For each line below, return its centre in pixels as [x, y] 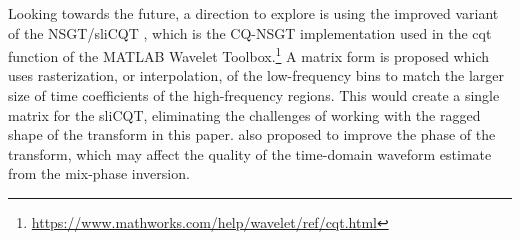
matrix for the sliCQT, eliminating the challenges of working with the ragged [244, 114]
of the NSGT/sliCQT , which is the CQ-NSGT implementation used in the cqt [250, 32]
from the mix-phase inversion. [99, 173]
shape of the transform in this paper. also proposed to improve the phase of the [252, 134]
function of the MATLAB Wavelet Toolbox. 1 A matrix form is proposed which [248, 54]
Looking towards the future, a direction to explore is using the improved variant [253, 13]
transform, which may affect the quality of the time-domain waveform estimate [250, 153]
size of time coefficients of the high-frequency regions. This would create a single [254, 95]
